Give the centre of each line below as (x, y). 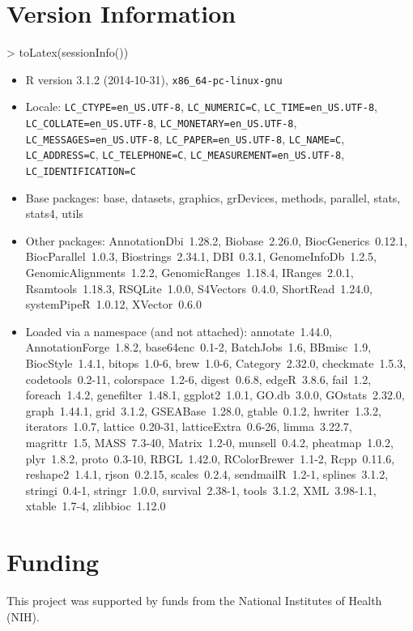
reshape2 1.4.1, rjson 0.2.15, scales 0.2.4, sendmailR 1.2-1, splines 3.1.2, (207, 474)
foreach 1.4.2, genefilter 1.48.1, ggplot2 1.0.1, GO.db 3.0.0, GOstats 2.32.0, (215, 395)
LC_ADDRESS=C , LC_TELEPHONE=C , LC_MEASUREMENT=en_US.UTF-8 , (185, 154)
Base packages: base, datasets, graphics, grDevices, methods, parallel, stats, (213, 197)
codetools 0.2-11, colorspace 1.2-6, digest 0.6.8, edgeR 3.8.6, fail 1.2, (198, 379)
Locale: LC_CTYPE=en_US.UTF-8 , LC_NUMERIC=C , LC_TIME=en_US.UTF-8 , (201, 107)
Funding (53, 562)
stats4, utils (54, 213)
